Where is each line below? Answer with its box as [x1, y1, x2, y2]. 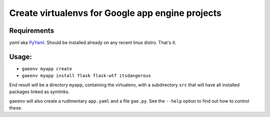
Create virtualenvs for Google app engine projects [9, 7, 222, 18]
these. [9, 105, 22, 111]
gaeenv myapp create [21, 66, 72, 72]
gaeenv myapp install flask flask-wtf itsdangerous [21, 73, 151, 79]
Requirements [9, 26, 54, 35]
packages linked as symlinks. [9, 89, 70, 95]
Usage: [9, 52, 32, 61]
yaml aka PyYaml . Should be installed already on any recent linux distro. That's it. [9, 40, 176, 46]
